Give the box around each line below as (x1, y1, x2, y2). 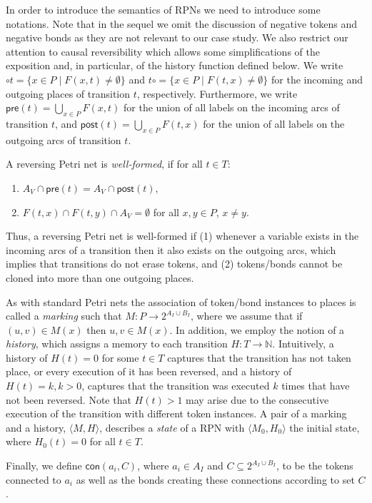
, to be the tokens (276, 458, 353, 473)
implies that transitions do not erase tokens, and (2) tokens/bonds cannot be (6, 256, 343, 271)
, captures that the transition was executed (81, 378, 270, 393)
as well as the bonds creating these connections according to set (76, 472, 355, 487)
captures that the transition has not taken (167, 350, 351, 365)
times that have (281, 378, 350, 393)
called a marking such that (6, 308, 122, 323)
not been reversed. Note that (6, 392, 131, 407)
